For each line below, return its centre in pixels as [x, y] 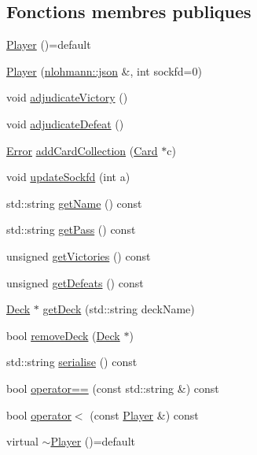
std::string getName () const [74, 203]
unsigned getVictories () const [79, 255]
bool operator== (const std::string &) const [113, 388]
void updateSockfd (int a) [68, 177]
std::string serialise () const [72, 362]
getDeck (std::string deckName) [119, 309]
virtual [22, 441]
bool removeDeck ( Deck [63, 335]
